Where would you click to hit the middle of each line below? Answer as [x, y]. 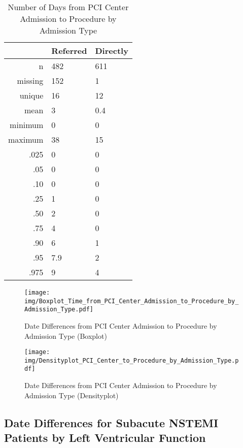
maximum [26, 139]
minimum [27, 125]
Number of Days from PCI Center [68, 7]
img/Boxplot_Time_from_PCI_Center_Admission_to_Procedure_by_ [132, 301]
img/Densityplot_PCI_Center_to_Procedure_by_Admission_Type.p [132, 360]
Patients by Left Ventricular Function [105, 438]
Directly [112, 51]
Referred [69, 51]
